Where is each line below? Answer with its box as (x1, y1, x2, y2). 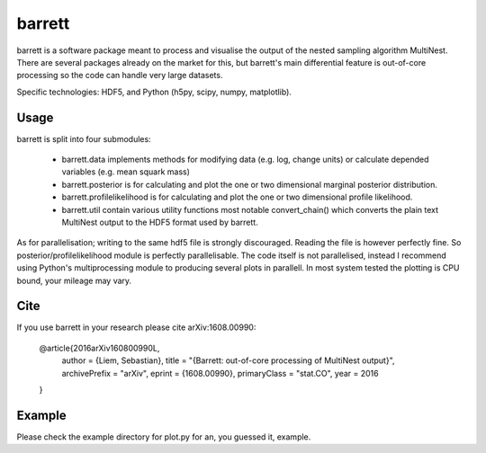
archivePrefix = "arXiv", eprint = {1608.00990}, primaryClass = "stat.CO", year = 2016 (61, 368, 379, 378)
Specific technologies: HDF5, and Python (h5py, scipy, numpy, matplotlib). (16, 86, 292, 97)
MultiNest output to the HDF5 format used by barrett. (61, 217, 258, 227)
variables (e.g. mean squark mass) (61, 166, 191, 177)
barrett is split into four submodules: (16, 133, 152, 144)
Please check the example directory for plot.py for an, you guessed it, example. (16, 431, 311, 442)
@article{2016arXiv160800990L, (39, 342, 160, 353)
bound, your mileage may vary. (16, 275, 132, 286)
